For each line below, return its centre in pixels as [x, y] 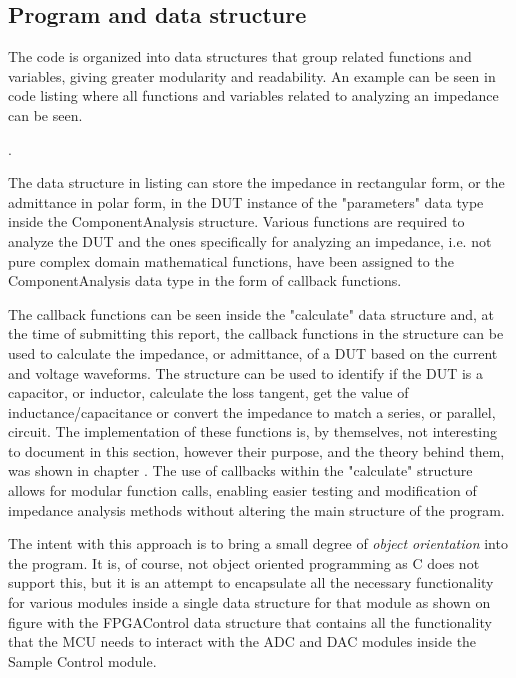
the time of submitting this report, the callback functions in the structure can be [256, 333]
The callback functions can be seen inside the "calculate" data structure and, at [251, 313]
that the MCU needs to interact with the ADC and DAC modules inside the [242, 641]
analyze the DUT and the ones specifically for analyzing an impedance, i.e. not [250, 240]
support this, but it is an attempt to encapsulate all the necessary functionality [251, 582]
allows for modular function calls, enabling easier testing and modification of [242, 490]
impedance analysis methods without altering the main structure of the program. [256, 509]
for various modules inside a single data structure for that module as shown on [249, 602]
